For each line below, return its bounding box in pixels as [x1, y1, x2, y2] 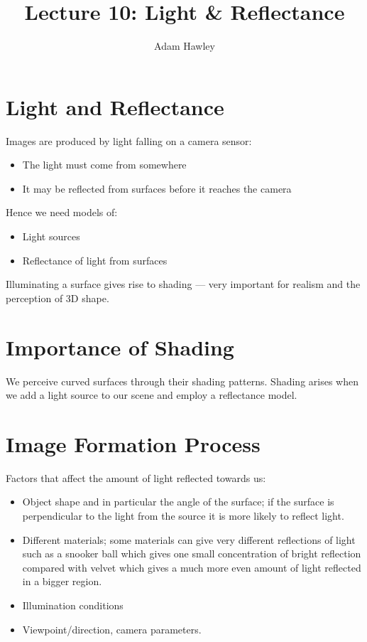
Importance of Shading [6, 332, 234, 361]
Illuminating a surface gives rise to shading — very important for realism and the [6, 277, 361, 291]
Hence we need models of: [6, 205, 118, 220]
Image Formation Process [6, 429, 261, 458]
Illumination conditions [22, 598, 124, 612]
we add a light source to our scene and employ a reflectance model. [6, 387, 297, 402]
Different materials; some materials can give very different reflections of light [22, 532, 356, 547]
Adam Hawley [154, 38, 215, 53]
